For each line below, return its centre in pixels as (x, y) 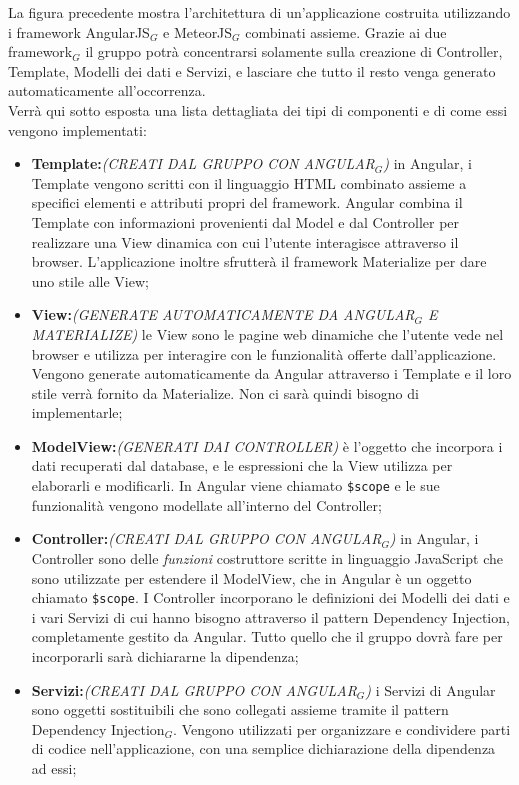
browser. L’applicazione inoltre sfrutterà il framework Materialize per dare (259, 261)
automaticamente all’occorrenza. (107, 90)
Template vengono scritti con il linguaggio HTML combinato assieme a (249, 182)
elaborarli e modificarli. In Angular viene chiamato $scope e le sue (235, 485)
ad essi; (54, 767)
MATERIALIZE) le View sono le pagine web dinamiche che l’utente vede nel (267, 333)
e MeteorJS (198, 31)
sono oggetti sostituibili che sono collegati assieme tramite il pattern (240, 709)
